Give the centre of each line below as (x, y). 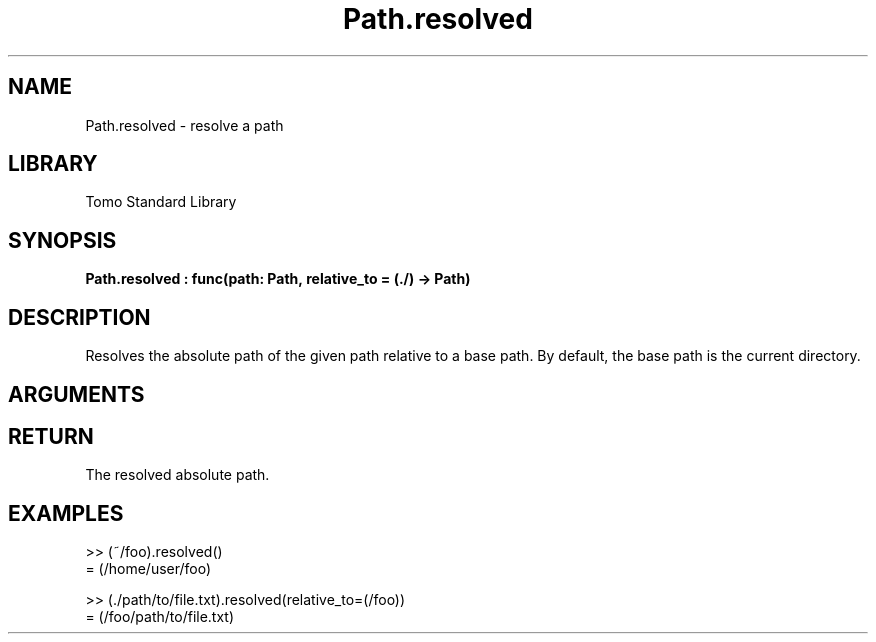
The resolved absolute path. (177, 475)
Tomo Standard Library (161, 202)
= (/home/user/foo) (148, 569)
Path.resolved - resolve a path (184, 125)
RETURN (51, 436)
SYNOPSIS (62, 240)
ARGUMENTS (76, 394)
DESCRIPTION (79, 317)
